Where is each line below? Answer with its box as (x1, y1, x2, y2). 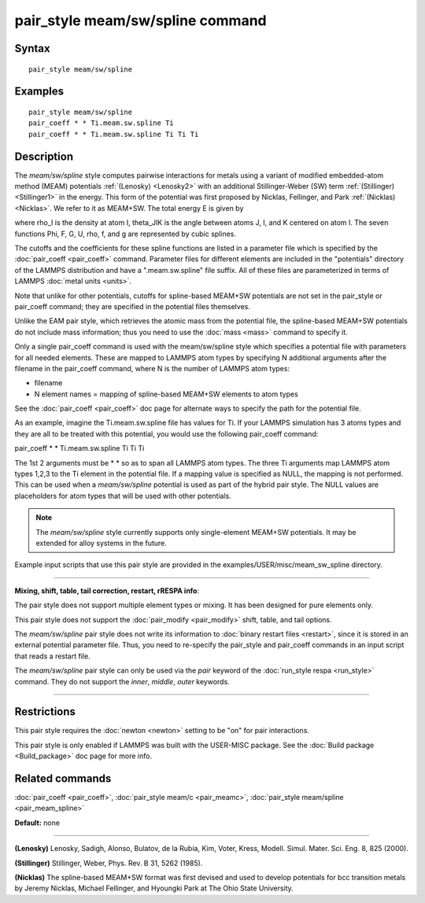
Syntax (14, 42, 50, 55)
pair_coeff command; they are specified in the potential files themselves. (14, 301, 251, 311)
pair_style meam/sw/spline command (14, 12, 267, 29)
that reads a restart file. (14, 651, 91, 661)
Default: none (14, 818, 61, 827)
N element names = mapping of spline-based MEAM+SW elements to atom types (34, 389, 298, 399)
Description (14, 149, 74, 163)
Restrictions (14, 705, 76, 719)
